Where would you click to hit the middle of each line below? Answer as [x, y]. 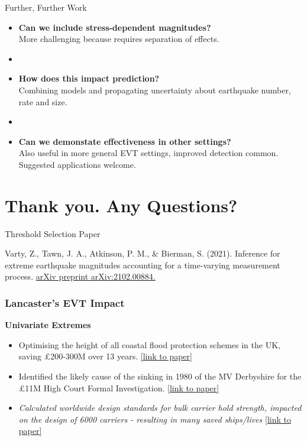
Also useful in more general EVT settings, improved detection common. [148, 153]
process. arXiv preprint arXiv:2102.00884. [80, 276]
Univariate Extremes [48, 325]
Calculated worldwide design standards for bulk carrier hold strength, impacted [160, 408]
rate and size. [43, 101]
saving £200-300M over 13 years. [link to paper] [105, 356]
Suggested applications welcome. [77, 164]
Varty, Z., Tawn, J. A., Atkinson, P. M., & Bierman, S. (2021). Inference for [143, 253]
